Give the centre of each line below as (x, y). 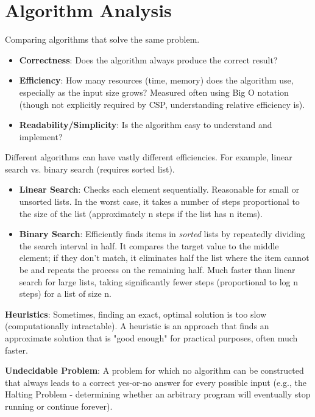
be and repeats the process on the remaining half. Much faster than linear (157, 270)
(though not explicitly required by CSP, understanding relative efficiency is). (162, 104)
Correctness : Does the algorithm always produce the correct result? (148, 59)
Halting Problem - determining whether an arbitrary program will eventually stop (158, 394)
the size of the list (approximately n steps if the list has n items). (141, 213)
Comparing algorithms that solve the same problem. (102, 39)
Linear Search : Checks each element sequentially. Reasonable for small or (159, 189)
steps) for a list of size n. (65, 294)
